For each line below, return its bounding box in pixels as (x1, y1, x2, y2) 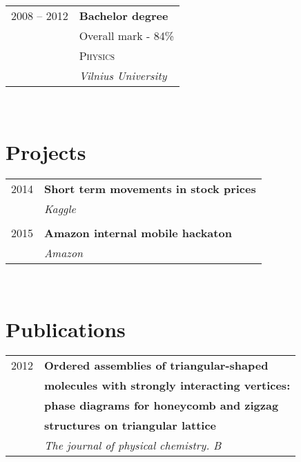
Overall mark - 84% (79, 28, 175, 43)
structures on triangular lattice (44, 417, 217, 434)
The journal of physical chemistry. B (44, 437, 222, 454)
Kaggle (44, 200, 76, 217)
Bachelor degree (79, 8, 168, 23)
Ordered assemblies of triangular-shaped (44, 357, 269, 374)
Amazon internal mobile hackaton (44, 224, 232, 241)
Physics (79, 48, 115, 63)
